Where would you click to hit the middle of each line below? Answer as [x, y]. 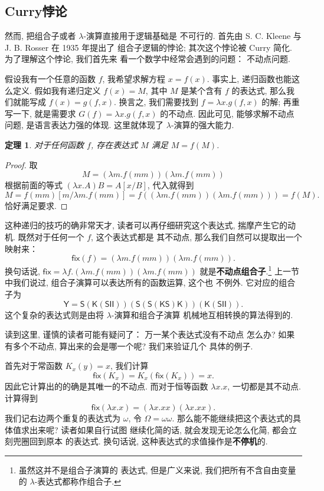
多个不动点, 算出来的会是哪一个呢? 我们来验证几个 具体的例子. [133, 346]
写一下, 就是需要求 [40, 113]
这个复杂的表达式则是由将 [54, 314]
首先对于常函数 [34, 366]
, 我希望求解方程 [134, 78]
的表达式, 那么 [259, 90]
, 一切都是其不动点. [264, 386]
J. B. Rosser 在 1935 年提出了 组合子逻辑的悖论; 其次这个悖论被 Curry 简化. [148, 47]
